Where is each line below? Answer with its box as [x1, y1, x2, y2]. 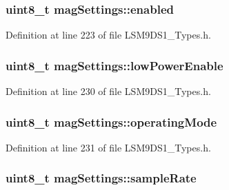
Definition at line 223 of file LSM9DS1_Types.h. [6, 28, 211, 42]
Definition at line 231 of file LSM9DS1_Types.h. [6, 140, 211, 154]
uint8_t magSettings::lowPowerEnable [6, 56, 223, 74]
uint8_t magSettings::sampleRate [6, 169, 197, 187]
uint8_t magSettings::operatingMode [6, 113, 217, 130]
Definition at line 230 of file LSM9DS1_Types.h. [6, 84, 211, 98]
